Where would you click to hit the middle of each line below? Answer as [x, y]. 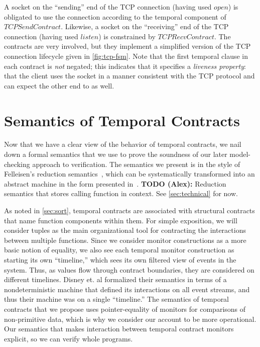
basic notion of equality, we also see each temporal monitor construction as [119, 250]
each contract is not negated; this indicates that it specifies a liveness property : [125, 66]
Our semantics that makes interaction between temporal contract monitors [119, 329]
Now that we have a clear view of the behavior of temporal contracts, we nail [123, 144]
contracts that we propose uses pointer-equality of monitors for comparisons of [125, 309]
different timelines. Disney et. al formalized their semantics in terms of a [115, 279]
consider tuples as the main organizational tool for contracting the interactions [125, 230]
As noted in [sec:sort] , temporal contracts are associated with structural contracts [129, 210]
